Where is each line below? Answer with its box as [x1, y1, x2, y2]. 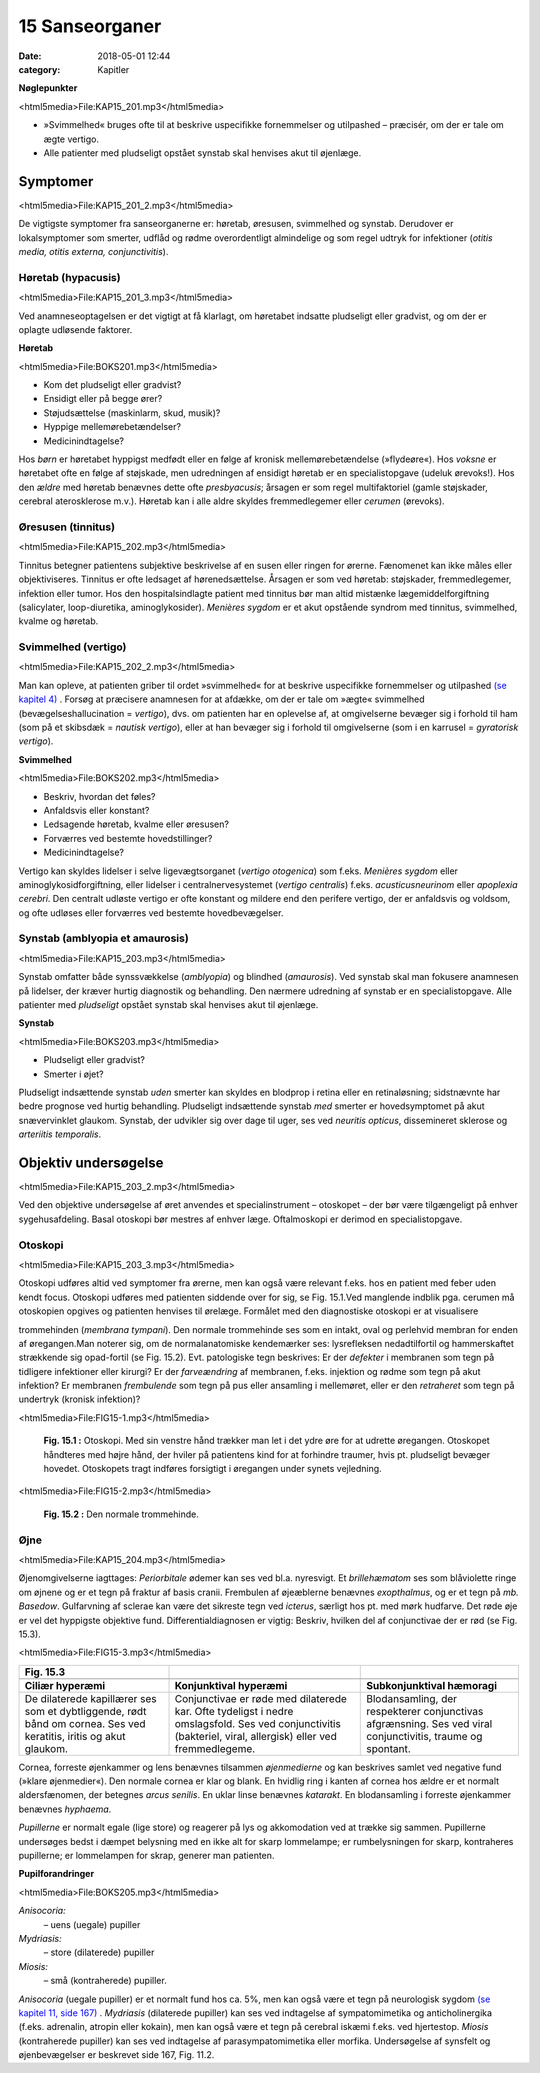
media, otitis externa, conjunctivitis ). [18, 245, 169, 257]
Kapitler [97, 63, 130, 75]
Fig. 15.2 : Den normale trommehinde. [43, 1508, 199, 1520]
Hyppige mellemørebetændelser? [43, 421, 182, 433]
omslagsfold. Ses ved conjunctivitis [174, 1716, 342, 1730]
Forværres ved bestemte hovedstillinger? [43, 832, 213, 844]
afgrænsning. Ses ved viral [366, 1716, 493, 1730]
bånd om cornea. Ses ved [24, 1716, 146, 1730]
